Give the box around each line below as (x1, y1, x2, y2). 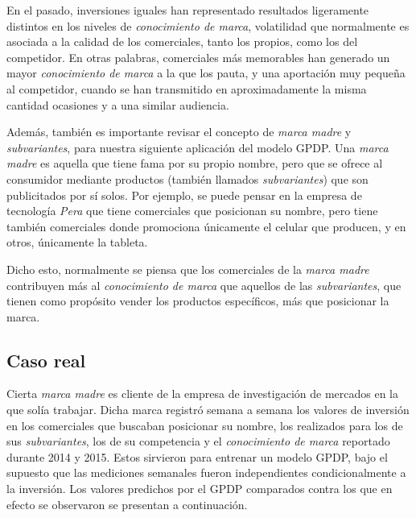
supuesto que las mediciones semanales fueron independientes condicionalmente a (6, 464, 406, 481)
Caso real (6, 347, 86, 372)
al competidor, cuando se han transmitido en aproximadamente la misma (6, 80, 367, 97)
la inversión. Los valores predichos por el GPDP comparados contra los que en (6, 480, 393, 497)
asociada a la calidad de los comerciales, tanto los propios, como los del (6, 33, 358, 50)
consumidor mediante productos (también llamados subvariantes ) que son (6, 170, 369, 187)
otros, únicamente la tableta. (6, 234, 148, 251)
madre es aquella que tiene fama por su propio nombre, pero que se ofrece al (6, 155, 383, 172)
